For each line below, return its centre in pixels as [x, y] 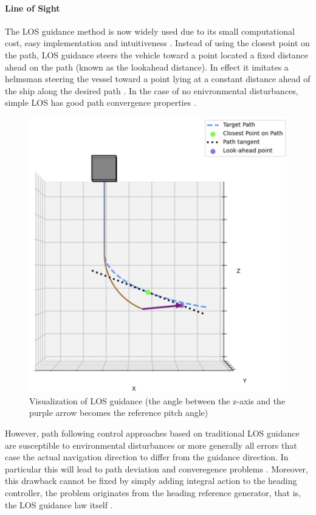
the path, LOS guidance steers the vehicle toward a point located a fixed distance [157, 54]
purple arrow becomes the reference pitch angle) [119, 413]
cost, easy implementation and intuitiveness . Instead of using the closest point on [157, 43]
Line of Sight [33, 8]
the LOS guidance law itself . [59, 504]
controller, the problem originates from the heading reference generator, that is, [153, 492]
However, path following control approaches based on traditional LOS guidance [152, 433]
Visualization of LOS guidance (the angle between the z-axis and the [157, 400]
